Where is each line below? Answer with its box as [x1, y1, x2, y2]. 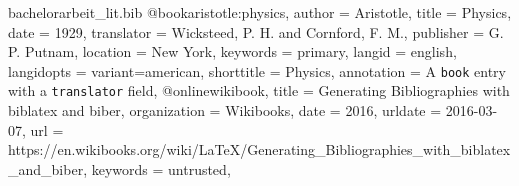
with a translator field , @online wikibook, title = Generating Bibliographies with [8, 80, 510, 101]
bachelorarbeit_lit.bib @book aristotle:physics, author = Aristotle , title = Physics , [8, 2, 512, 22]
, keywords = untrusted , [83, 158, 231, 179]
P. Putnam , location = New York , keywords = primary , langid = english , [8, 41, 457, 62]
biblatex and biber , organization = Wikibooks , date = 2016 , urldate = [8, 100, 442, 121]
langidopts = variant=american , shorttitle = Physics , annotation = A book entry [8, 60, 507, 81]
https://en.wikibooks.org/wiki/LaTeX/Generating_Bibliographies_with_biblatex [8, 139, 511, 160]
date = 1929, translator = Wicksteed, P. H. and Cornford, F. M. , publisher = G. [8, 21, 504, 42]
